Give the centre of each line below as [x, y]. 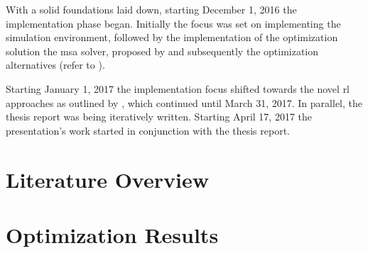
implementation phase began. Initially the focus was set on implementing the [173, 23]
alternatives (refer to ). [55, 65]
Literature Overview [107, 179]
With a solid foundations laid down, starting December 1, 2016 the [151, 9]
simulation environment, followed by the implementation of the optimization [172, 37]
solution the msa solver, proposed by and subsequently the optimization [162, 51]
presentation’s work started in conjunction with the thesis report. [148, 130]
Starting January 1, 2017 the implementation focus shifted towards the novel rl [178, 88]
